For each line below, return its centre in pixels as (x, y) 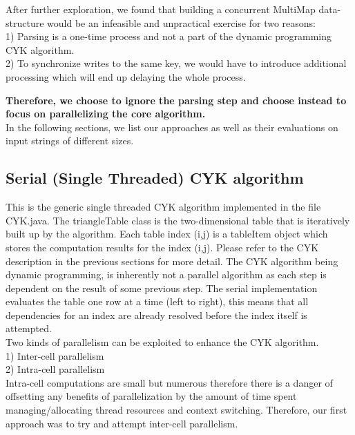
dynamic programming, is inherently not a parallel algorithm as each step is (166, 274)
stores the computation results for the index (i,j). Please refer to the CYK (162, 247)
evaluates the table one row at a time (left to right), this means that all (157, 301)
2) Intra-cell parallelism (55, 369)
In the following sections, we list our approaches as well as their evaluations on (172, 127)
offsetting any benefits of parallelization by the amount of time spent (151, 396)
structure (25, 22)
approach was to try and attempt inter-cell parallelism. (122, 423)
